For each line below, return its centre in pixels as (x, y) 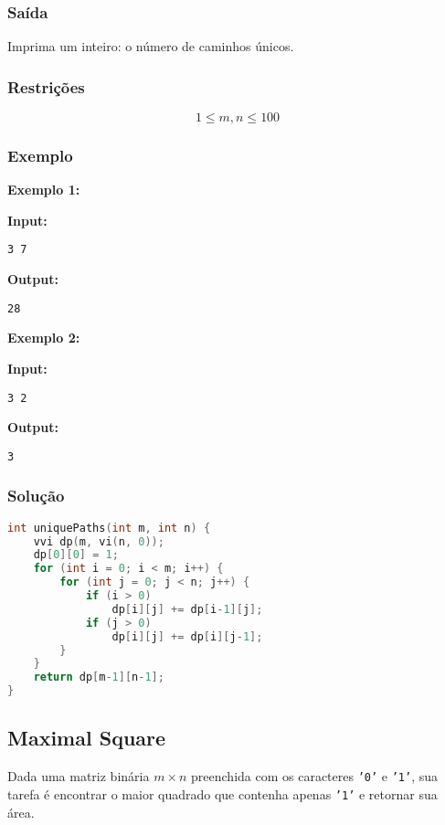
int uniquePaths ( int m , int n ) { (109, 528)
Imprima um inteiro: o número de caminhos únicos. (151, 46)
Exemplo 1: (44, 190)
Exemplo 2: (44, 338)
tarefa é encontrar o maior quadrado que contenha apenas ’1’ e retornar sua (222, 793)
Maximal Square (87, 738)
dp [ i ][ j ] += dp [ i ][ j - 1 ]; (187, 636)
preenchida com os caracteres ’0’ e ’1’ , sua (315, 776)
